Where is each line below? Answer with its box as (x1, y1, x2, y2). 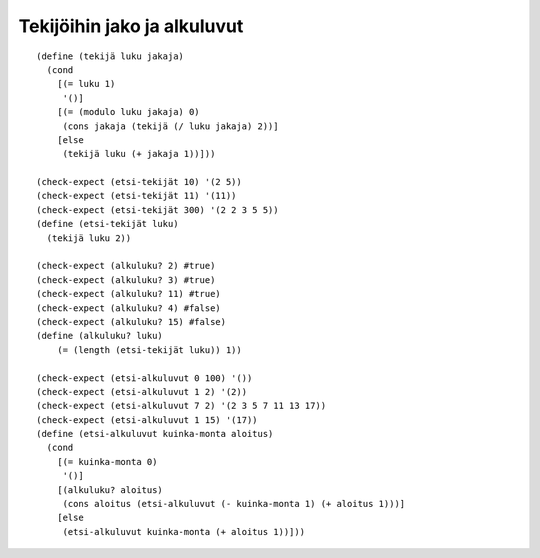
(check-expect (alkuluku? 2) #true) (36, 260, 216, 272)
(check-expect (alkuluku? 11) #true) (36, 288, 222, 300)
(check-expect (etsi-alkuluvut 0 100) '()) (36, 372, 253, 384)
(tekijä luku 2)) (46, 232, 132, 244)
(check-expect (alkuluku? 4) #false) (36, 302, 222, 314)
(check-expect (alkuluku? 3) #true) (36, 274, 216, 285)
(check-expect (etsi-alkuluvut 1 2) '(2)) (36, 386, 248, 397)
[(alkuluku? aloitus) (56, 484, 164, 495)
